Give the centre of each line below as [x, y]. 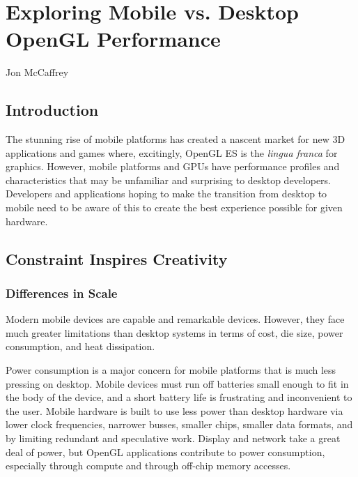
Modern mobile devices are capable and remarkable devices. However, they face [175, 319]
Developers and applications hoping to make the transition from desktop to [166, 194]
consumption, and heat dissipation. [80, 346]
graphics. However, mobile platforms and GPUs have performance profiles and [173, 166]
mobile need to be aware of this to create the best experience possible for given [174, 207]
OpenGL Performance [113, 39]
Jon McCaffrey [37, 72]
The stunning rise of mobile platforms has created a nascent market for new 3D [176, 139]
